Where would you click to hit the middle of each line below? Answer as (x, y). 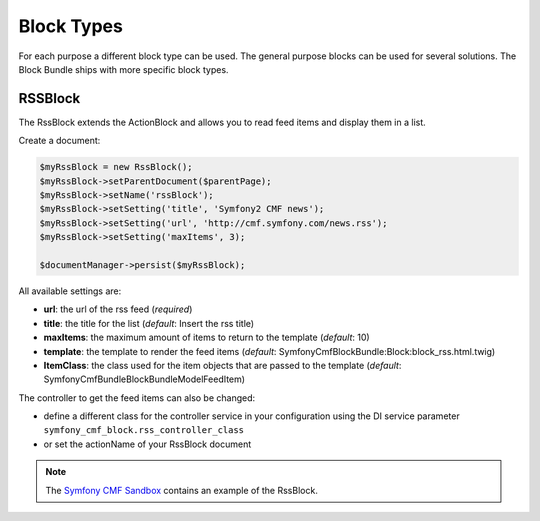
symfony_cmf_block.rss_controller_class (144, 430)
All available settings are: (70, 291)
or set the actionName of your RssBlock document (147, 444)
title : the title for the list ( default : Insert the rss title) (149, 323)
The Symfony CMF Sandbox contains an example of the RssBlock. (182, 490)
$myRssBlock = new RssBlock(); (116, 167)
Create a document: (59, 141)
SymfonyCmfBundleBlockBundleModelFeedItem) (144, 379)
